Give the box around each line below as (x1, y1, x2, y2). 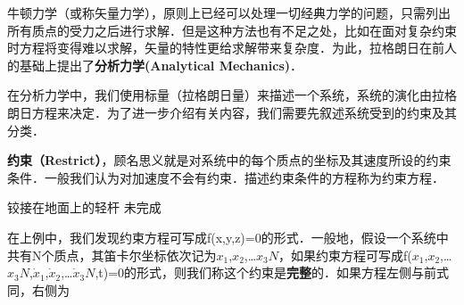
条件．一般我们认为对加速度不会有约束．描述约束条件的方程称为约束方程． (7, 168, 444, 186)
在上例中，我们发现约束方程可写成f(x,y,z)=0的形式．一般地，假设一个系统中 (7, 227, 449, 246)
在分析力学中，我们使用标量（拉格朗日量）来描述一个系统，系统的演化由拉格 (7, 86, 457, 104)
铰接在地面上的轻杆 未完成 (7, 198, 162, 217)
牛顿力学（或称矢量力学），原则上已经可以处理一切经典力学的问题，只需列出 (7, 4, 451, 21)
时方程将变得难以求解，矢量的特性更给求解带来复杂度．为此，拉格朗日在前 (7, 38, 444, 57)
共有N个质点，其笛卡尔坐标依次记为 (7, 245, 217, 264)
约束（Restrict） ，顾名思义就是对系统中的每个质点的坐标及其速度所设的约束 (7, 151, 452, 169)
